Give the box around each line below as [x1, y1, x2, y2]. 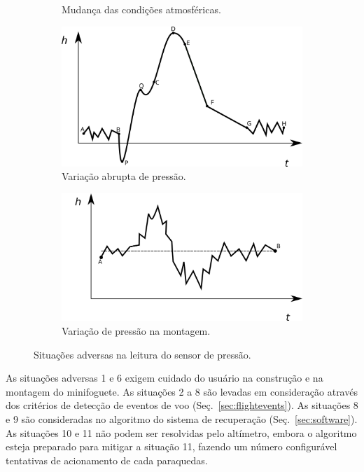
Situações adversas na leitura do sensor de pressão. [34, 347, 251, 361]
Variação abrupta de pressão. [62, 169, 186, 183]
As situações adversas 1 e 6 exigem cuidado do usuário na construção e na [6, 370, 323, 385]
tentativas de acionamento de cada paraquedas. [6, 452, 208, 467]
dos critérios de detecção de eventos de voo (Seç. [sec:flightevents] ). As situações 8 [6, 398, 358, 412]
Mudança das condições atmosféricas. [62, 2, 221, 16]
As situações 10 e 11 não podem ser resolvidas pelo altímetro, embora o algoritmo [6, 425, 357, 440]
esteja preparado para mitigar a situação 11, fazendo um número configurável [6, 439, 337, 454]
